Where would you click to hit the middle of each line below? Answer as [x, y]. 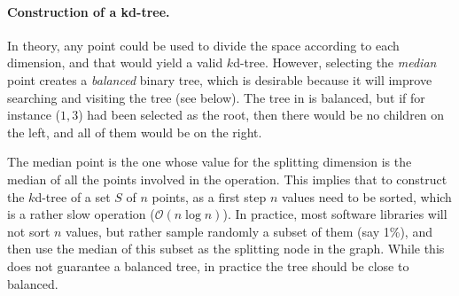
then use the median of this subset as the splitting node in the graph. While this [226, 249]
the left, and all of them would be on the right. [135, 132]
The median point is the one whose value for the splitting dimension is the [210, 162]
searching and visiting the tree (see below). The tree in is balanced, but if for [216, 97]
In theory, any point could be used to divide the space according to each [203, 45]
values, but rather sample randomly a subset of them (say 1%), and [249, 231]
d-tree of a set [73, 196]
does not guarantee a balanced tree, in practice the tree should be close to [208, 265]
